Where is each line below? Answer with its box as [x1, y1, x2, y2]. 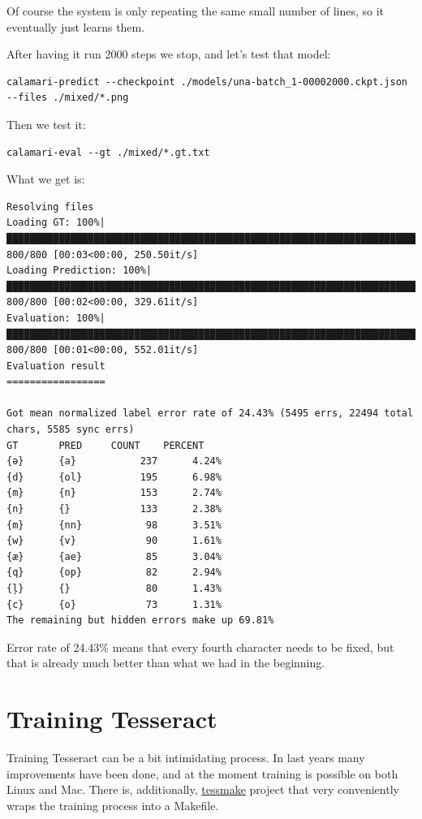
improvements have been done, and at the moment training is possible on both [6, 765, 398, 782]
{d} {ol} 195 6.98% [6, 471, 222, 483]
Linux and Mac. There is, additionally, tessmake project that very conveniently [6, 781, 399, 798]
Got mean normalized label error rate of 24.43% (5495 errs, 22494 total [6, 407, 414, 420]
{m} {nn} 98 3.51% [6, 519, 222, 531]
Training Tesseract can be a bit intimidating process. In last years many [6, 749, 365, 766]
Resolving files [6, 200, 94, 213]
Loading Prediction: [6, 265, 118, 277]
